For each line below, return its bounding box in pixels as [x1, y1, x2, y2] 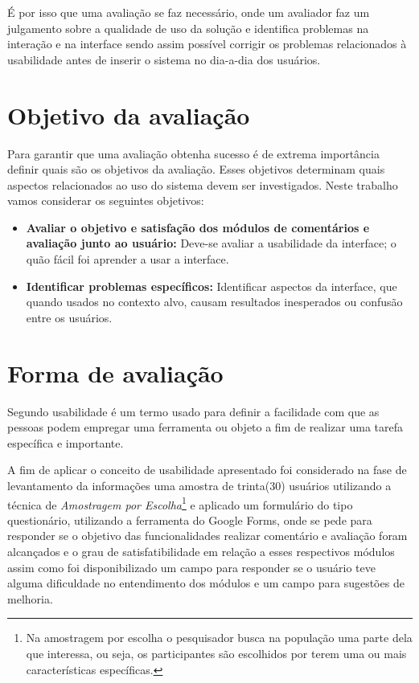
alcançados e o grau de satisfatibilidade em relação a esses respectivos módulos [7, 542, 395, 559]
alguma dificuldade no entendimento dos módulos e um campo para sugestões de [7, 575, 405, 591]
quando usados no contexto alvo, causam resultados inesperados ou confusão [26, 293, 403, 310]
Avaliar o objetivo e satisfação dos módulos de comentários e [26, 219, 370, 235]
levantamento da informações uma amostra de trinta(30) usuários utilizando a [7, 476, 392, 493]
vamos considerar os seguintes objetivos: [7, 192, 204, 209]
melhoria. [7, 590, 53, 607]
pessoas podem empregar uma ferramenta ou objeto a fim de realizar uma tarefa [7, 419, 404, 436]
